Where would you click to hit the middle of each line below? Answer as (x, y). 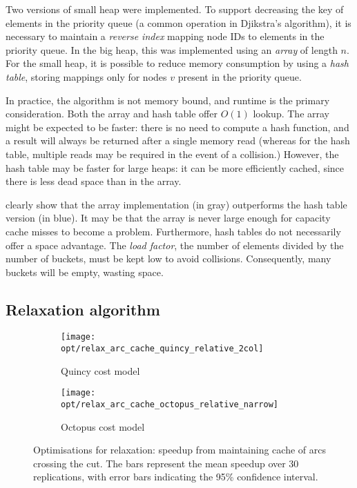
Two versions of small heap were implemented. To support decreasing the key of (175, 9)
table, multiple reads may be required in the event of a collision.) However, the (172, 154)
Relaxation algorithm (83, 309)
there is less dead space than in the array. (94, 181)
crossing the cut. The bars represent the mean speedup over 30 (166, 463)
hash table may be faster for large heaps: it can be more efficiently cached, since (175, 167)
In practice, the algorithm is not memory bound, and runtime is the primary (168, 100)
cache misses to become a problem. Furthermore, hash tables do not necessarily (173, 231)
